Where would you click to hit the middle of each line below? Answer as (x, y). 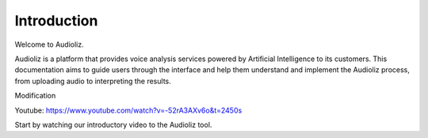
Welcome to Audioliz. (50, 44)
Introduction (56, 21)
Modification (35, 96)
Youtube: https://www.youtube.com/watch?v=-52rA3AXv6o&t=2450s (128, 110)
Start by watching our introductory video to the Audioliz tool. (113, 125)
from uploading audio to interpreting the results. (93, 81)
